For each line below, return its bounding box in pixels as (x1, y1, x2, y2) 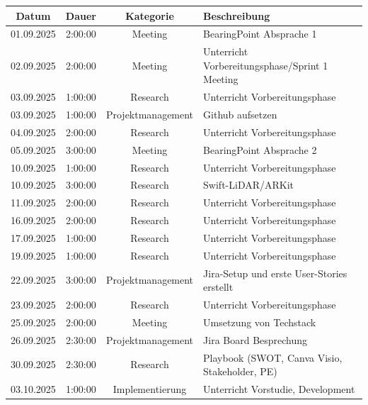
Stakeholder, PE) (203, 364, 277, 379)
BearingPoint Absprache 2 (203, 142, 317, 157)
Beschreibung (203, 8, 270, 23)
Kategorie (125, 8, 174, 23)
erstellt (203, 279, 234, 294)
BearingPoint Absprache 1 (203, 26, 317, 41)
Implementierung (113, 382, 187, 396)
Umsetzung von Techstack (203, 314, 316, 329)
